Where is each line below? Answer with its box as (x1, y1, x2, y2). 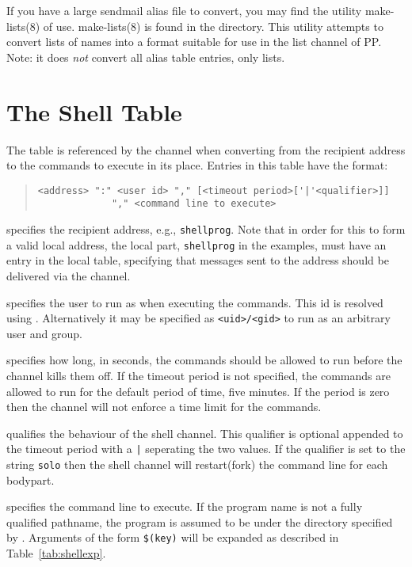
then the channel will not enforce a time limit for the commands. (6, 398, 322, 415)
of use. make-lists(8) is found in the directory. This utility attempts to (43, 17, 383, 34)
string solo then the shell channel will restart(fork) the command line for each (6, 455, 388, 472)
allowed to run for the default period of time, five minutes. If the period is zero (6, 382, 390, 399)
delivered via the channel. (6, 267, 131, 283)
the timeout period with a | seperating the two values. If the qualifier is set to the (6, 440, 406, 457)
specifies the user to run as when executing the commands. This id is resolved (6, 294, 383, 310)
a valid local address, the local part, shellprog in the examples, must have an (6, 236, 387, 253)
